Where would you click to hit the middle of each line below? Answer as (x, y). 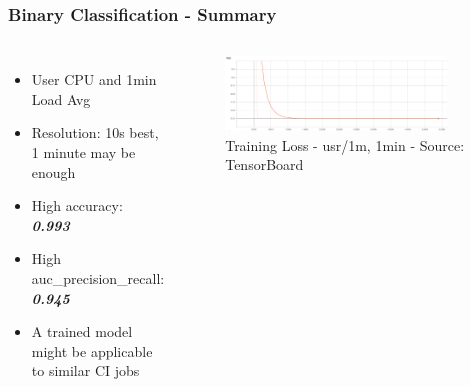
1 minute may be (83, 152)
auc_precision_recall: (98, 277)
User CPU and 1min (94, 79)
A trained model (82, 331)
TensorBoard (264, 164)
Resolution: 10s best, (95, 132)
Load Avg (61, 98)
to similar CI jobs (85, 370)
